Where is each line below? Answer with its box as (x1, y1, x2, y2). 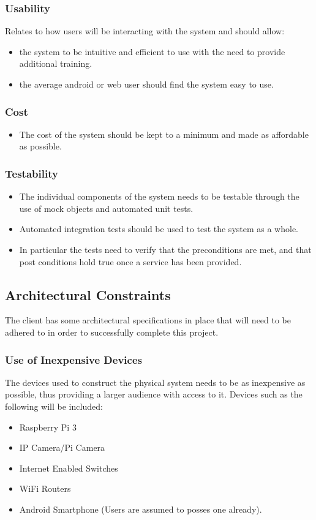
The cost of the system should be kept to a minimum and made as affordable (19, 127, 309, 140)
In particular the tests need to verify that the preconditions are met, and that (19, 243, 312, 255)
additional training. (19, 57, 92, 70)
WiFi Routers (19, 482, 71, 495)
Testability (5, 165, 58, 181)
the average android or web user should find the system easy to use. (19, 78, 274, 90)
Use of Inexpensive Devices (5, 352, 142, 367)
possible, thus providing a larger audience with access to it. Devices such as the (5, 388, 303, 401)
